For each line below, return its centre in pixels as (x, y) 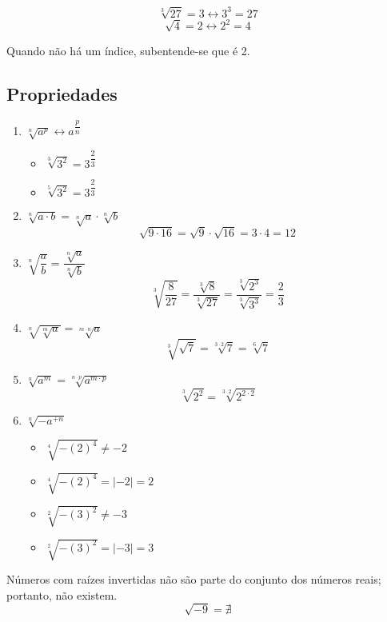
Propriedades (62, 93)
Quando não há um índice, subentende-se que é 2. (128, 50)
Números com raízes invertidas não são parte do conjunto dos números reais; (194, 579)
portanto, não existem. (62, 594)
